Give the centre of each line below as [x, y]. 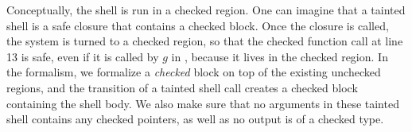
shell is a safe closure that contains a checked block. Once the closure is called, [198, 25]
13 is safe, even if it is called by [83, 56]
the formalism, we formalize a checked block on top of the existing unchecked [194, 72]
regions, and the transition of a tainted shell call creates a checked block [182, 87]
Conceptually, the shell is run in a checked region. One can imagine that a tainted [206, 10]
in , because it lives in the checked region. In [280, 56]
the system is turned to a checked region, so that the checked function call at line [205, 41]
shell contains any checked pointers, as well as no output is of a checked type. [195, 119]
